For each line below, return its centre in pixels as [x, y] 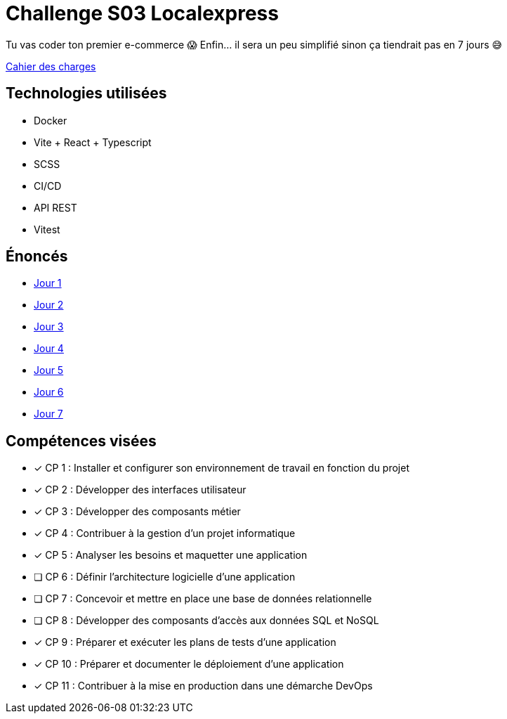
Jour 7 [48, 414]
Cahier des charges [51, 66]
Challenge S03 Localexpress [142, 13]
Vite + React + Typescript [93, 142]
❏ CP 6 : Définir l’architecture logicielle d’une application [165, 577]
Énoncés [37, 257]
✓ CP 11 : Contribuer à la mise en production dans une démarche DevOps [203, 686]
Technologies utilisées [86, 93]
